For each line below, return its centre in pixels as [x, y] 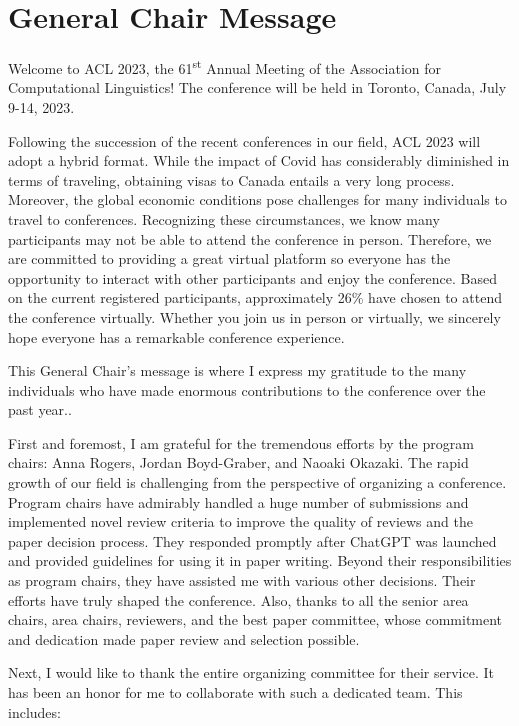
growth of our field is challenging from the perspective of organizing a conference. [257, 482]
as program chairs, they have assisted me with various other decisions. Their [242, 580]
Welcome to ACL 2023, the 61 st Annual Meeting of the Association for [225, 66]
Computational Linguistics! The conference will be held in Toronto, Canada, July [257, 87]
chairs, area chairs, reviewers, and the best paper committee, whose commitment [255, 619]
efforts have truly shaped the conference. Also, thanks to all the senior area [238, 599]
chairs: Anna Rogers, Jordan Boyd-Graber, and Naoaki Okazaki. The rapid [238, 462]
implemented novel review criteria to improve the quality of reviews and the [240, 521]
